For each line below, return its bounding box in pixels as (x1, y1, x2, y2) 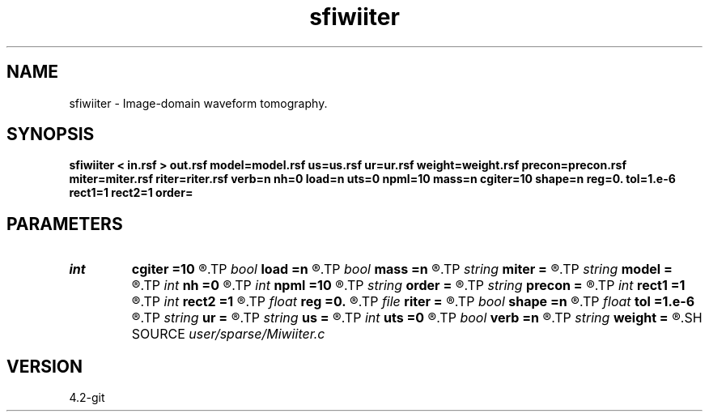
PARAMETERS (6, 213, 123, 234)
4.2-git (69, 390, 105, 405)
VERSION (6, 356, 83, 377)
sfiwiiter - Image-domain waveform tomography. (69, 96, 328, 110)
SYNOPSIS (6, 124, 95, 145)
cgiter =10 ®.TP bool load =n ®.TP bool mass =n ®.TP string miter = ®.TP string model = (131, 261, 673, 278)
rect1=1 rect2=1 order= (69, 186, 193, 200)
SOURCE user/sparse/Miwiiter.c (131, 326, 325, 343)
